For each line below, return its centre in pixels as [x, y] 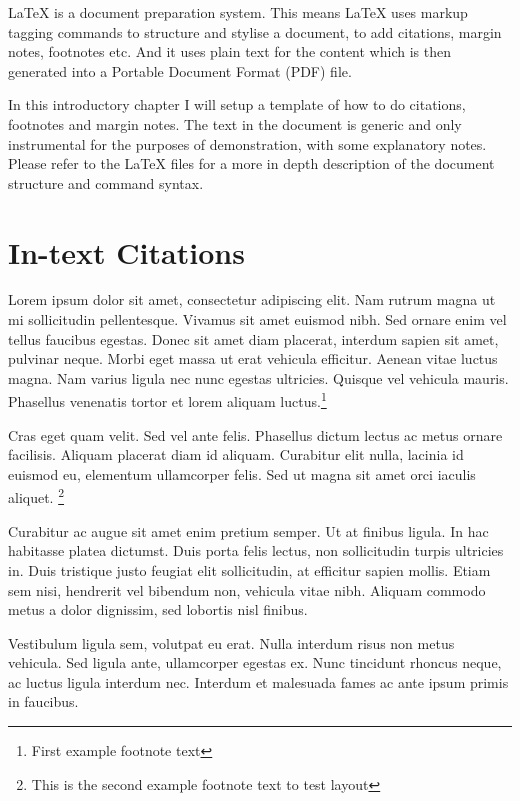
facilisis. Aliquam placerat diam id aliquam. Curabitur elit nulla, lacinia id [236, 454]
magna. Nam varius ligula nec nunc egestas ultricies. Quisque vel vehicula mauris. [258, 377]
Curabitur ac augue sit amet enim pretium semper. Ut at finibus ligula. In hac [248, 530]
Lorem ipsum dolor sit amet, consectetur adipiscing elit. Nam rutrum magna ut [252, 299]
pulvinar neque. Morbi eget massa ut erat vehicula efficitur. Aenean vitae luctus [253, 358]
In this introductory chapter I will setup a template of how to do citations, [237, 104]
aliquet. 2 [36, 496]
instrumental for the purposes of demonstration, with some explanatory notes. [247, 143]
